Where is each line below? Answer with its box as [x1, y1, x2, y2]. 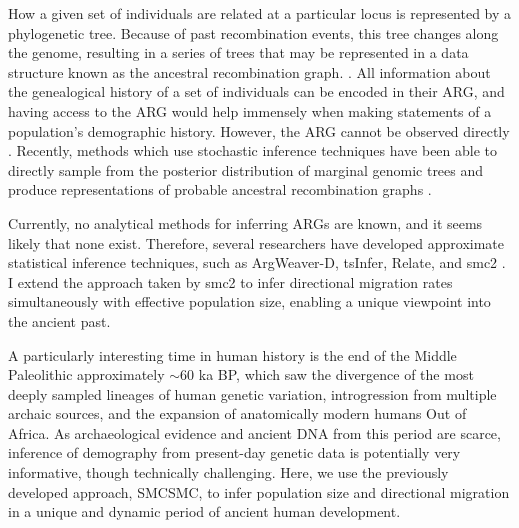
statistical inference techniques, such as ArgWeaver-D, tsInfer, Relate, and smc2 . [8, 252, 506, 273]
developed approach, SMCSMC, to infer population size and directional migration [8, 481, 510, 502]
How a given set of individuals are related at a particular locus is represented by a [8, 3, 512, 23]
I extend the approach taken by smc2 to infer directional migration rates [8, 271, 453, 292]
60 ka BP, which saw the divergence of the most [180, 364, 474, 385]
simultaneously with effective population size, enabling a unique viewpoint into [8, 291, 491, 312]
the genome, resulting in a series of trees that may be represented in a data [8, 42, 469, 63]
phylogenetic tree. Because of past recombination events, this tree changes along [8, 22, 499, 43]
